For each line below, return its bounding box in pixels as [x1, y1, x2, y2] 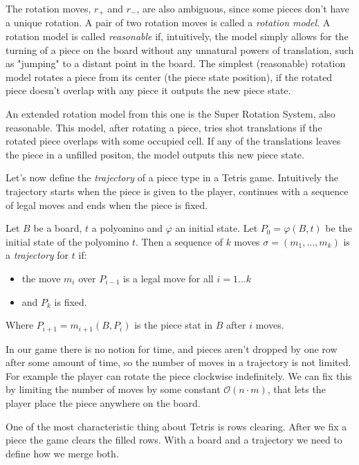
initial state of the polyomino [6, 234, 129, 248]
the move [21, 271, 61, 285]
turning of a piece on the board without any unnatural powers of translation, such [6, 42, 354, 57]
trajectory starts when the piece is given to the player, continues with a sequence [6, 183, 349, 198]
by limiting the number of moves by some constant [6, 382, 221, 396]
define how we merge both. [6, 446, 119, 460]
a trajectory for [6, 248, 69, 262]
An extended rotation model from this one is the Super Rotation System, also [6, 107, 335, 121]
